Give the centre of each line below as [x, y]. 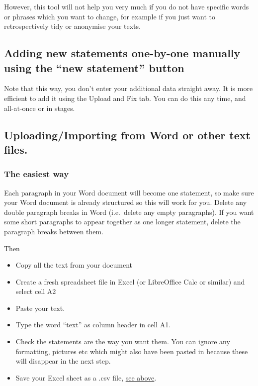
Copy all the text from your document [74, 265]
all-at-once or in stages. [40, 108]
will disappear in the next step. [63, 361]
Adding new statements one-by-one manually [122, 53]
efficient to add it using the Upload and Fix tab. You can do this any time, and [125, 98]
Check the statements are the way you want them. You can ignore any [123, 341]
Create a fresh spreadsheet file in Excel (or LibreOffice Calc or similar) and [130, 281]
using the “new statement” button [94, 67]
